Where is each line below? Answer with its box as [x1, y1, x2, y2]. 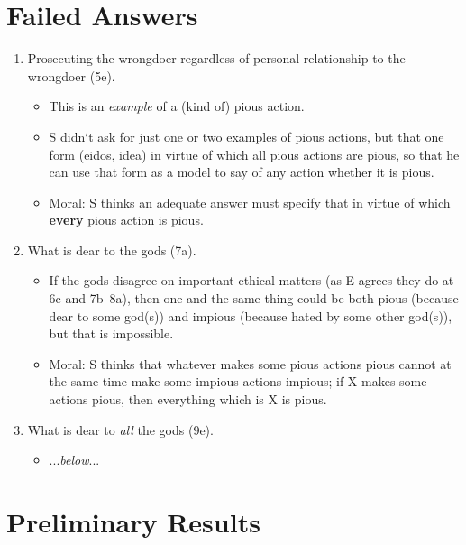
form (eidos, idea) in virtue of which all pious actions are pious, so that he [49, 144, 460, 163]
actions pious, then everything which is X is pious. [49, 390, 327, 409]
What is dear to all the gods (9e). [27, 420, 214, 439]
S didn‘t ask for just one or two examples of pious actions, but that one [49, 126, 444, 145]
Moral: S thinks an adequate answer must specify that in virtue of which [49, 192, 451, 211]
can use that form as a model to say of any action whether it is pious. [49, 162, 434, 181]
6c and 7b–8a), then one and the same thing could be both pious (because [49, 289, 459, 308]
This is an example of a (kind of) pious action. [49, 97, 305, 115]
